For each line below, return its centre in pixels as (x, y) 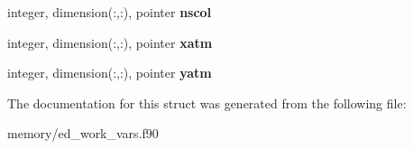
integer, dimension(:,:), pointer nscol (110, 12)
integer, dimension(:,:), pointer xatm (110, 42)
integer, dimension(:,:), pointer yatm (110, 73)
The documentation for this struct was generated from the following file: (207, 102)
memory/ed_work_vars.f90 (83, 133)
